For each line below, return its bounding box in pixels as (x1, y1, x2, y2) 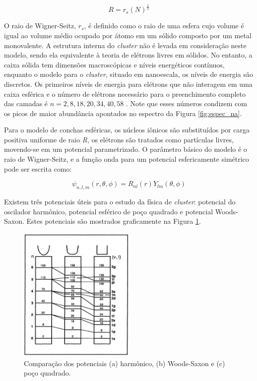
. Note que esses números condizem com (126, 98, 247, 109)
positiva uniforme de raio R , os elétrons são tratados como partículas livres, (4, 134, 234, 144)
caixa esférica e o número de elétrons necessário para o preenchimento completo (4, 88, 246, 99)
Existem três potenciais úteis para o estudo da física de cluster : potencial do (4, 196, 236, 207)
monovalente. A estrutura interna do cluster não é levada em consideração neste (4, 40, 247, 50)
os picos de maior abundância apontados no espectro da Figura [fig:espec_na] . (4, 108, 242, 118)
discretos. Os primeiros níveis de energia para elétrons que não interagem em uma (4, 78, 253, 89)
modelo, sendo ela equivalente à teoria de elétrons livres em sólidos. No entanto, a (4, 50, 253, 60)
